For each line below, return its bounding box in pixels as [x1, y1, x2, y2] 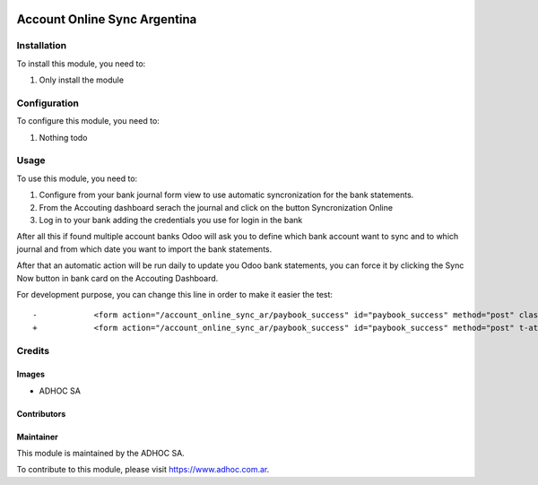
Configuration [16, 97, 80, 109]
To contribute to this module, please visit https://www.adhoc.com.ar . [16, 464, 270, 475]
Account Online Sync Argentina [16, 12, 197, 27]
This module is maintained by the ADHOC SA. [16, 448, 186, 459]
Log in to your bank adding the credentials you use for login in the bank [39, 215, 303, 225]
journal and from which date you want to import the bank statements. [16, 243, 273, 255]
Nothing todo [39, 132, 88, 143]
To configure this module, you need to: [16, 116, 161, 126]
